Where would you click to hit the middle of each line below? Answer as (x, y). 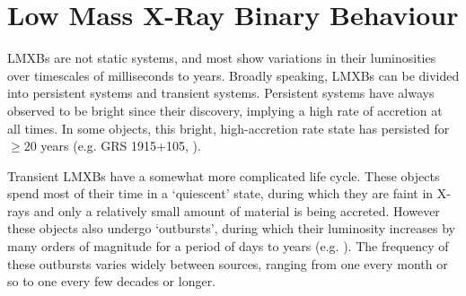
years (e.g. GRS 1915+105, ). (121, 146)
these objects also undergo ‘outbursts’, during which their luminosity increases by (231, 228)
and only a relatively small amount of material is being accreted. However (237, 210)
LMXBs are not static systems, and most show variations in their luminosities (222, 58)
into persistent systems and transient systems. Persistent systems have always (221, 93)
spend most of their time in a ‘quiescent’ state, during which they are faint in (220, 193)
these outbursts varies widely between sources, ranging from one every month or (228, 263)
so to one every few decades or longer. (112, 281)
